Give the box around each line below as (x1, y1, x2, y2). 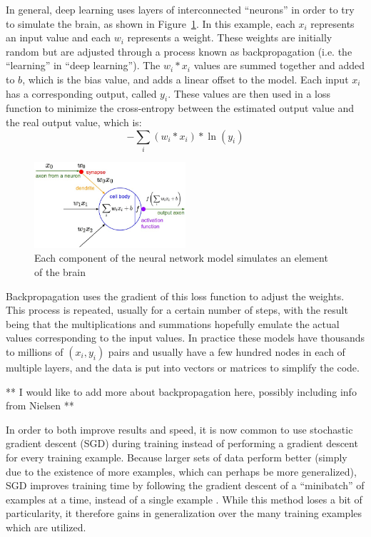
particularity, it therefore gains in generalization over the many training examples (6, 506, 362, 521)
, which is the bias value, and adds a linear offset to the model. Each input (22, 71, 349, 86)
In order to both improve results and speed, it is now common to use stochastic (6, 421, 353, 436)
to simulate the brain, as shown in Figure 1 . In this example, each (6, 16, 295, 31)
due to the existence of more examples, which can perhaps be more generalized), (6, 464, 357, 479)
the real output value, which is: (6, 114, 142, 129)
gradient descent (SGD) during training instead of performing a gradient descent (6, 436, 358, 451)
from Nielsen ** (6, 398, 74, 413)
